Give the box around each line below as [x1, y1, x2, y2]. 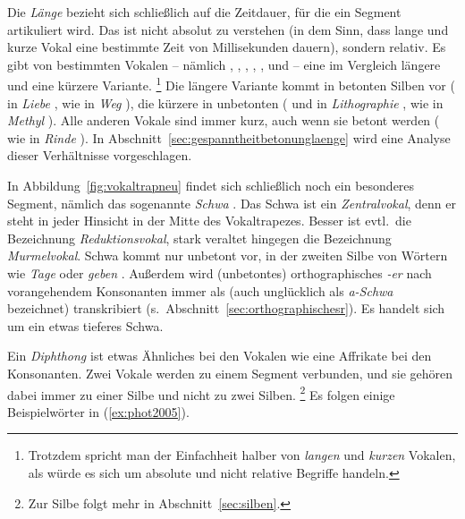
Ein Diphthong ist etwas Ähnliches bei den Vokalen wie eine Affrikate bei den [7, 346, 432, 365]
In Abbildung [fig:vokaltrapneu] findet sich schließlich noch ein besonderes [7, 176, 415, 194]
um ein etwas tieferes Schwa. [7, 316, 164, 335]
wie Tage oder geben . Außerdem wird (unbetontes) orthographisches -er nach [7, 263, 432, 282]
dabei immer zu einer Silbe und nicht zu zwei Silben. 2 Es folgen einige [7, 382, 395, 404]
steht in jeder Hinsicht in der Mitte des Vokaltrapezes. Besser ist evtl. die [7, 211, 411, 230]
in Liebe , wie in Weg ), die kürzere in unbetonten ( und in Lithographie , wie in [7, 93, 444, 112]
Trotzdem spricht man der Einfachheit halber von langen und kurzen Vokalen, [28, 446, 456, 464]
